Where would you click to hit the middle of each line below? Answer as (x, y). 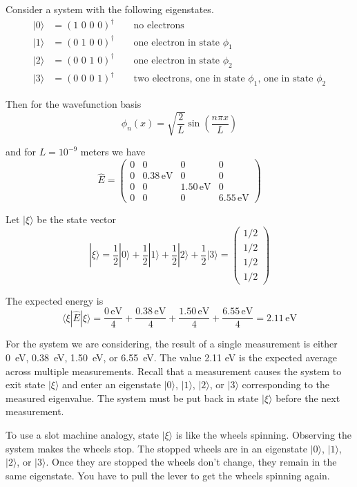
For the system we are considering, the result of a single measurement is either (172, 344)
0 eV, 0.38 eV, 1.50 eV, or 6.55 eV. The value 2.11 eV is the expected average (171, 357)
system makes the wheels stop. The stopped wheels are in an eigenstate (156, 448)
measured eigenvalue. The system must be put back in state (132, 398)
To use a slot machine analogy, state (82, 435)
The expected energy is (55, 300)
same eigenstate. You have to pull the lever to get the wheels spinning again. (168, 475)
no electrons (159, 26)
